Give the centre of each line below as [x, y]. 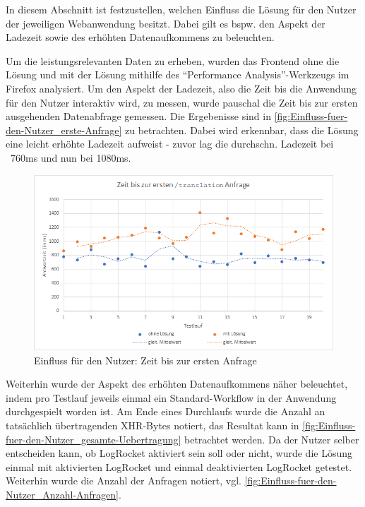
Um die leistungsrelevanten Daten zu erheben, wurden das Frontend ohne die [173, 60]
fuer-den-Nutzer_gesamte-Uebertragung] [94, 439]
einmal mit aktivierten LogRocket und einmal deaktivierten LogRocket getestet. [179, 466]
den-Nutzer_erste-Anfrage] [64, 130]
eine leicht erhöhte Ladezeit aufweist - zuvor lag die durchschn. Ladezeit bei [170, 144]
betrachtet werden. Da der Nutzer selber [272, 439]
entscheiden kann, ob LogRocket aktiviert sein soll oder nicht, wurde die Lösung [179, 453]
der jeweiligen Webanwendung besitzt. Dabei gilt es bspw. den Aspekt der [166, 23]
